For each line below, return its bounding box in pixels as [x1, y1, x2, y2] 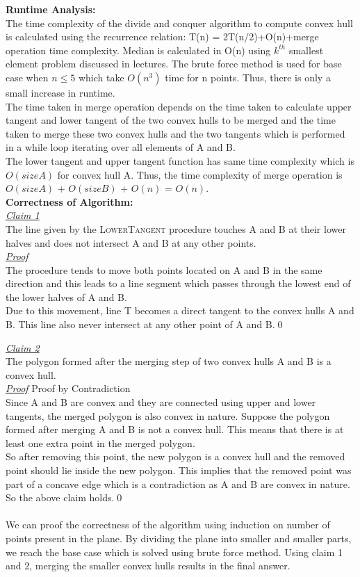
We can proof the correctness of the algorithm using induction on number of [6, 517, 330, 532]
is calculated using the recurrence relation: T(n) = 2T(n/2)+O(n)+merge [6, 29, 319, 44]
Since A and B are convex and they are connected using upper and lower [6, 395, 316, 409]
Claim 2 [6, 340, 40, 355]
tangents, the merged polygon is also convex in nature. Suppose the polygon [6, 408, 330, 423]
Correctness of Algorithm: [6, 194, 133, 209]
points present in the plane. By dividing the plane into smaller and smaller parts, [6, 530, 352, 545]
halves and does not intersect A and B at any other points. [6, 235, 256, 250]
